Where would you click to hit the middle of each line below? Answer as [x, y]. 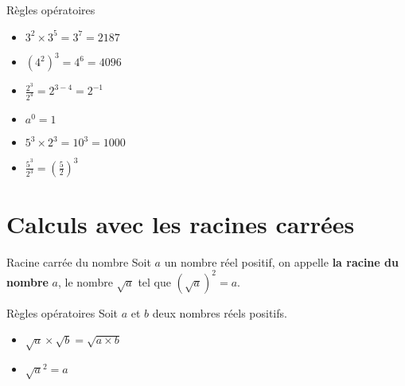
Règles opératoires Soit [62, 312]
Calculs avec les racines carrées [181, 223]
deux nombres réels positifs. [220, 312]
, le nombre [86, 281]
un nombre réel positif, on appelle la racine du [281, 261]
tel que [154, 281]
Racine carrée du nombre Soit [79, 261]
